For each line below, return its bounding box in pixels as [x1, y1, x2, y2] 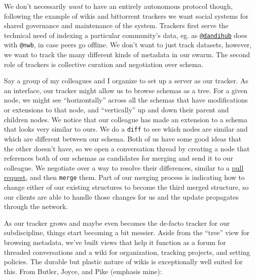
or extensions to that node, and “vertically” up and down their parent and [4, 105, 229, 115]
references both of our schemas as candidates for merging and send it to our [4, 153, 233, 163]
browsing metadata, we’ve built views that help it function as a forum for [4, 237, 226, 247]
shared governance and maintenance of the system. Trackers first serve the [4, 20, 228, 31]
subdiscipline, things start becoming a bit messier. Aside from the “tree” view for [4, 227, 250, 238]
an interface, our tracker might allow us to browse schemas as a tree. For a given [4, 85, 248, 95]
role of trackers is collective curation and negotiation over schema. [4, 59, 204, 69]
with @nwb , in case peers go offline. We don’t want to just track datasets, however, [4, 39, 252, 50]
